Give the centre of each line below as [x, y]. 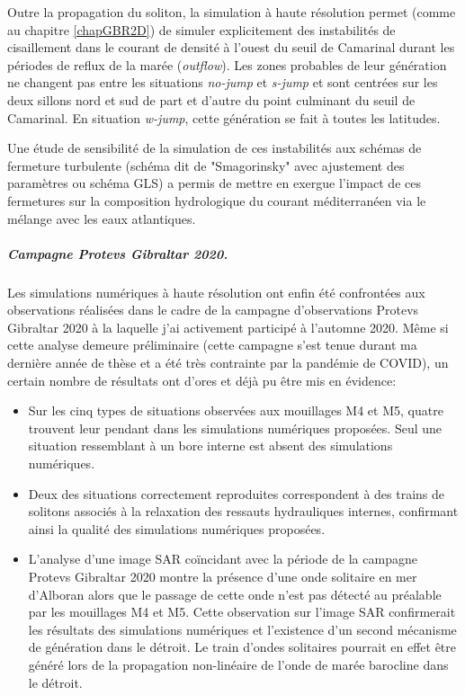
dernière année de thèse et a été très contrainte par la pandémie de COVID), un [228, 363]
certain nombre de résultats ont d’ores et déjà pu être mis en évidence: [202, 380]
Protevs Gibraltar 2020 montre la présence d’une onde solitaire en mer [223, 576]
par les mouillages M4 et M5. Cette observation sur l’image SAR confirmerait [242, 612]
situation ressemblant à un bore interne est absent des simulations [210, 446]
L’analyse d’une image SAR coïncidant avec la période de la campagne [223, 559]
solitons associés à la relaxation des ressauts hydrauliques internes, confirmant [243, 511]
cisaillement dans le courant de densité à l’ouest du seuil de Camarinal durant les [231, 47]
